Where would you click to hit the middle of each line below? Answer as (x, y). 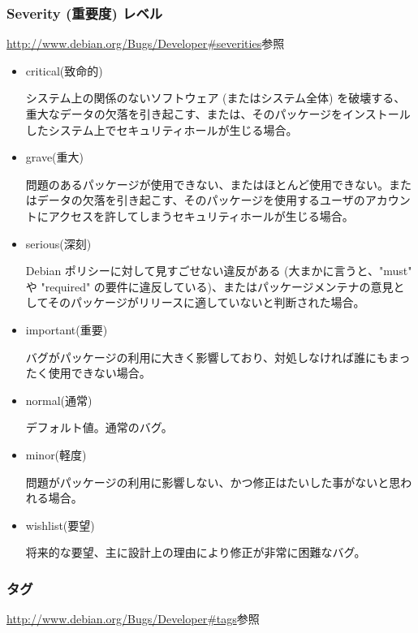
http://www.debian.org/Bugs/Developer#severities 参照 (146, 43)
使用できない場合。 (99, 373)
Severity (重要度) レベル (85, 13)
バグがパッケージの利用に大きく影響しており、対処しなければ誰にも (207, 357)
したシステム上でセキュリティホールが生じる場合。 (162, 129)
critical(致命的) (64, 70)
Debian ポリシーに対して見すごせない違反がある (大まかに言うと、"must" (219, 271)
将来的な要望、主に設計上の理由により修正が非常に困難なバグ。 (196, 552)
